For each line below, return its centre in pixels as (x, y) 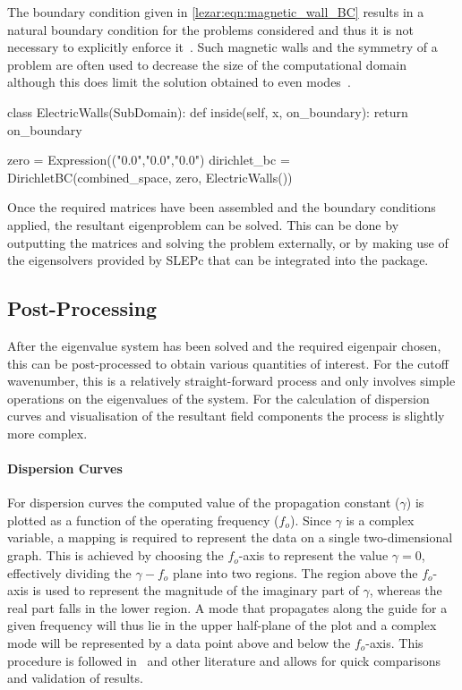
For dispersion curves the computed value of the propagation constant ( (204, 503)
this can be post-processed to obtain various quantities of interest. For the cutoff (228, 363)
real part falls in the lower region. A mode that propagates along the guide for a (227, 607)
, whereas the (406, 590)
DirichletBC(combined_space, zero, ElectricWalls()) (150, 177)
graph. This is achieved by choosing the (115, 555)
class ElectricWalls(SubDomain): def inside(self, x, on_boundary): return (208, 111)
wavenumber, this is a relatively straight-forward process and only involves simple (231, 381)
